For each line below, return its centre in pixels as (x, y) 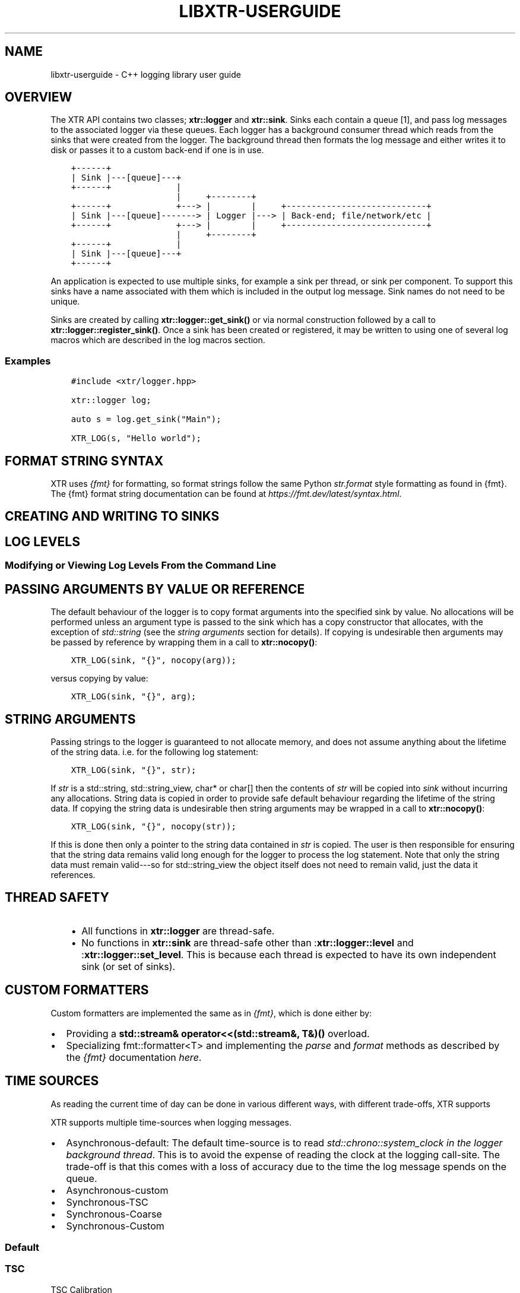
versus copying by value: (99, 679)
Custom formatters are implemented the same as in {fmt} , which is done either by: (211, 1013)
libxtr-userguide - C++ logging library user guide (146, 74)
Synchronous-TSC (107, 1202)
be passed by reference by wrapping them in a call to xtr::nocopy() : (184, 642)
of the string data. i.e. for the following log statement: (155, 752)
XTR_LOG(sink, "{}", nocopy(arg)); (153, 660)
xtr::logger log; (111, 400)
